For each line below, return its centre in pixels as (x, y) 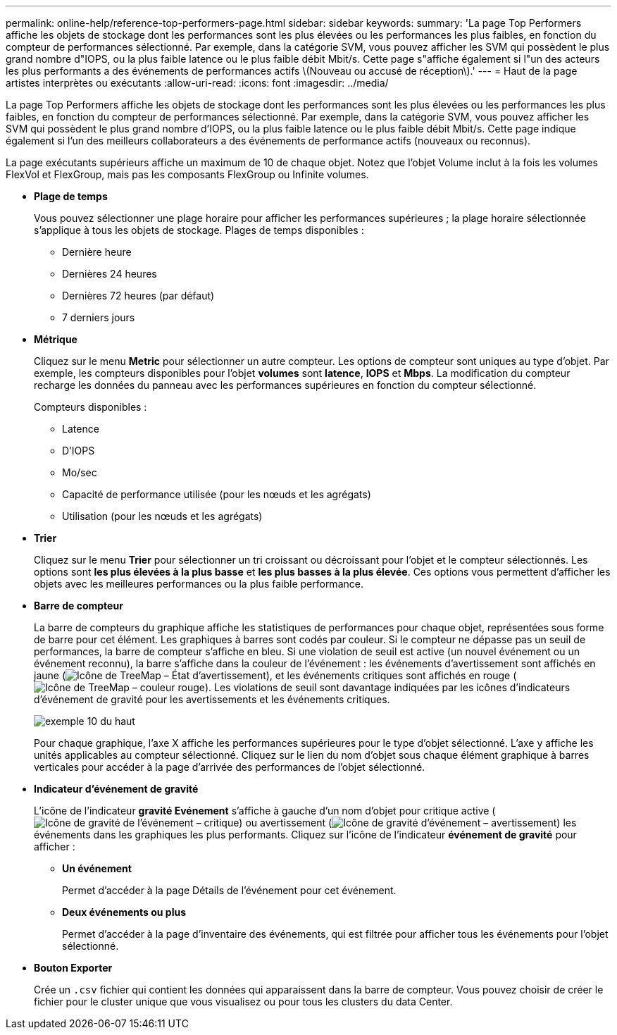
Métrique (56, 339)
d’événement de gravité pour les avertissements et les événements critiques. (212, 699)
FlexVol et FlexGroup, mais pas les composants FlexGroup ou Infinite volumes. (187, 174)
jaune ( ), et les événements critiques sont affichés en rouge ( (275, 675)
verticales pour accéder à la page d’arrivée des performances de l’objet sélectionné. (230, 767)
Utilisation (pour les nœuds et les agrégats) (162, 516)
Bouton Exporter (73, 968)
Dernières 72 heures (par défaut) (138, 296)
